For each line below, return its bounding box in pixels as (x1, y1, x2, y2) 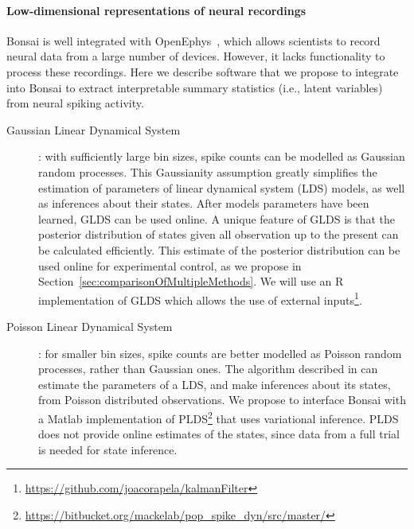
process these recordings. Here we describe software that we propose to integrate (6, 63, 399, 80)
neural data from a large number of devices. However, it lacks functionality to (6, 48, 385, 64)
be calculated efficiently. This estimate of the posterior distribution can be (38, 241, 400, 258)
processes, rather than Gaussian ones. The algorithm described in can (38, 360, 378, 377)
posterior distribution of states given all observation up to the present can (38, 226, 399, 243)
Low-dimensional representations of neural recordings (6, 2, 307, 18)
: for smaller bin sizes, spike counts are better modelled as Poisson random (38, 344, 402, 361)
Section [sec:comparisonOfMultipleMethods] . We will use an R (38, 273, 344, 290)
